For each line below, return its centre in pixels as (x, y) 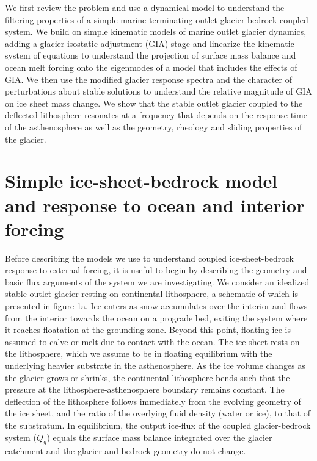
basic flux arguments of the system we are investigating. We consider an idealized (157, 281)
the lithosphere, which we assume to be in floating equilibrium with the (139, 353)
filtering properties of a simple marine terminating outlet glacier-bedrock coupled (157, 19)
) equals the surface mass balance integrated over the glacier (159, 437)
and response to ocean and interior (155, 205)
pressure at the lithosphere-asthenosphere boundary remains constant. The (145, 389)
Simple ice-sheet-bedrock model (141, 181)
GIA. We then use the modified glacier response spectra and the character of (148, 79)
